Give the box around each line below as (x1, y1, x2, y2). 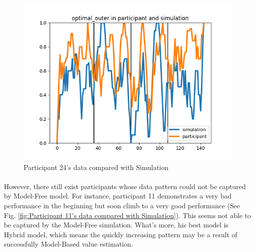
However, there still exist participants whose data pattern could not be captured (4, 181, 246, 191)
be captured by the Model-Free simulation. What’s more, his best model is (4, 220, 228, 230)
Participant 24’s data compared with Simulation (24, 162, 169, 172)
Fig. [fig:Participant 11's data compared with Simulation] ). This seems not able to (4, 210, 251, 220)
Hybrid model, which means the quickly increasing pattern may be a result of (4, 229, 237, 239)
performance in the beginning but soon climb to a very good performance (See (4, 200, 240, 210)
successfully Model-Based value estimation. (4, 239, 133, 249)
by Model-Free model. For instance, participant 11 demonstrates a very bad (4, 191, 232, 201)
